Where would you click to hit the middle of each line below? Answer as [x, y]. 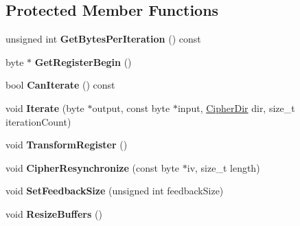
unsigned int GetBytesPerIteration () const [103, 39]
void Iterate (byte [45, 108]
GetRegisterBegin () [83, 61]
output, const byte [131, 108]
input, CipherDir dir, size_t [236, 108]
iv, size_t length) [223, 167]
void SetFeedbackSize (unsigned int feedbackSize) [115, 191]
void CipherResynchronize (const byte [93, 167]
